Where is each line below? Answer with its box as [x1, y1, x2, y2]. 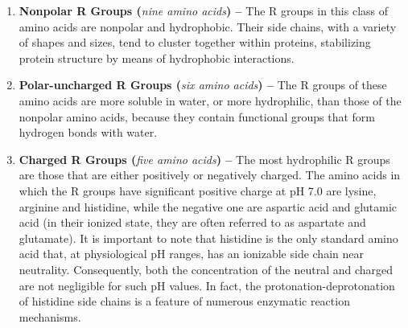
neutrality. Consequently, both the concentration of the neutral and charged [19, 260, 394, 277]
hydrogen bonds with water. [19, 124, 158, 141]
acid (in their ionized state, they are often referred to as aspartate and [19, 214, 366, 231]
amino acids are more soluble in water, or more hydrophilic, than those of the [19, 92, 402, 109]
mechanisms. [19, 308, 81, 325]
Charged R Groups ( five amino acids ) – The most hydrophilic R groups [19, 150, 390, 167]
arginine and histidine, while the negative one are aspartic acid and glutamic [19, 198, 398, 215]
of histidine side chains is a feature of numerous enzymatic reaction [19, 293, 350, 310]
